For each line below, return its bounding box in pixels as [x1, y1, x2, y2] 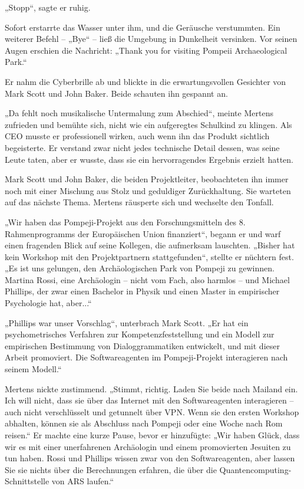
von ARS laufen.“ [51, 475, 114, 487]
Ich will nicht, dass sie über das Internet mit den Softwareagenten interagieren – [5, 394, 294, 406]
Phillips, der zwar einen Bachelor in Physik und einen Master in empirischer [5, 285, 280, 297]
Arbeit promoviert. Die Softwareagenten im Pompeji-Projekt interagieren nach [5, 351, 288, 363]
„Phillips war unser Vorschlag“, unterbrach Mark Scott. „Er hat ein [5, 316, 249, 329]
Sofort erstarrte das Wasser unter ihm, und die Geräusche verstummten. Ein [5, 21, 280, 33]
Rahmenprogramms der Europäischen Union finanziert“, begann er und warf [5, 227, 281, 239]
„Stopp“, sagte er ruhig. [5, 1, 91, 13]
